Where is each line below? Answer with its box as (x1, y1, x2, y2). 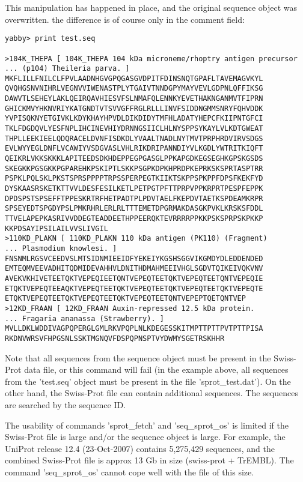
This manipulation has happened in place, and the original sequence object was (5, 1, 298, 13)
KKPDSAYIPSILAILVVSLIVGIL (5, 224, 108, 233)
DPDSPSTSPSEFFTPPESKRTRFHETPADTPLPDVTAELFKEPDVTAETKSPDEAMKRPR (5, 194, 263, 203)
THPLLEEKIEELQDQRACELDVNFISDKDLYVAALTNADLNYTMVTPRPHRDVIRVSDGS (5, 134, 263, 143)
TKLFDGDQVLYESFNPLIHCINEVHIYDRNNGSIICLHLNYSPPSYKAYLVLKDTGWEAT (5, 124, 263, 133)
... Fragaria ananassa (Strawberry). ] (5, 314, 164, 323)
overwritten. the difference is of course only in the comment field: (5, 13, 245, 25)
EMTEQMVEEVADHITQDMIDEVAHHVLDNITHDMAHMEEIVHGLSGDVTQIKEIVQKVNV (5, 264, 263, 273)
